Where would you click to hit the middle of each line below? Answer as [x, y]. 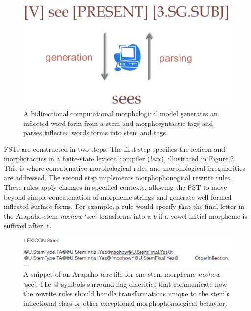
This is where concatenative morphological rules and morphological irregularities [125, 168]
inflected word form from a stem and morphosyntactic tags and [118, 123]
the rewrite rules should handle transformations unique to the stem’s [126, 293]
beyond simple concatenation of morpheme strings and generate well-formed [118, 197]
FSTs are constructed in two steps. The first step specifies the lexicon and [114, 149]
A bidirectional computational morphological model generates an [121, 113]
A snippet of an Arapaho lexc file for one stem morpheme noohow [122, 274]
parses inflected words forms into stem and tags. [96, 133]
